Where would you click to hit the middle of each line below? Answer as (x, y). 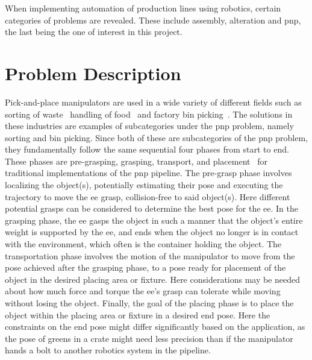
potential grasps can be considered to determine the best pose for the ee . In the (152, 208)
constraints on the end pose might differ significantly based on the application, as (155, 327)
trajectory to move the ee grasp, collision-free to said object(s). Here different (148, 196)
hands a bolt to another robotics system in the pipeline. (108, 350)
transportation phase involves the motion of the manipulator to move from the (150, 255)
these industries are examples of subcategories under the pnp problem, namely (149, 126)
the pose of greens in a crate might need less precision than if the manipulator (149, 338)
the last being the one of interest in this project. (94, 32)
